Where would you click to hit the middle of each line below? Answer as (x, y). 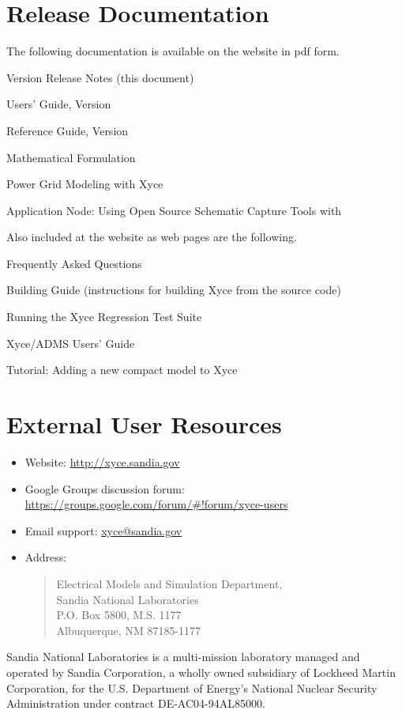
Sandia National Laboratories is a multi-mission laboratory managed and (183, 657)
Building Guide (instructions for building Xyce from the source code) (174, 290)
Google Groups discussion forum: (105, 488)
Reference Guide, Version (68, 130)
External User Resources (144, 424)
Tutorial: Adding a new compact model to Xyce (122, 370)
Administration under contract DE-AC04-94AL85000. (136, 703)
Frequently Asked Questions (74, 263)
